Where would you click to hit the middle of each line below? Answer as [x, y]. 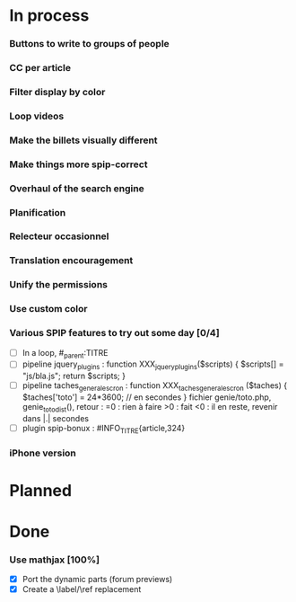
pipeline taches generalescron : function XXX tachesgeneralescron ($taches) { [155, 386]
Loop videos [37, 116]
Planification [38, 212]
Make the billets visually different [84, 140]
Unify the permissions [59, 285]
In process [49, 16]
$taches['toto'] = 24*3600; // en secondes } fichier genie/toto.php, [147, 397]
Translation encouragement [71, 261]
